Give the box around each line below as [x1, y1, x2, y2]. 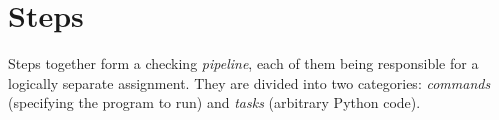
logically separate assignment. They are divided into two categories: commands [8, 72, 491, 93]
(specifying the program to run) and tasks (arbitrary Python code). [8, 92, 421, 113]
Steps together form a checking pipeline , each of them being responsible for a [8, 53, 479, 74]
